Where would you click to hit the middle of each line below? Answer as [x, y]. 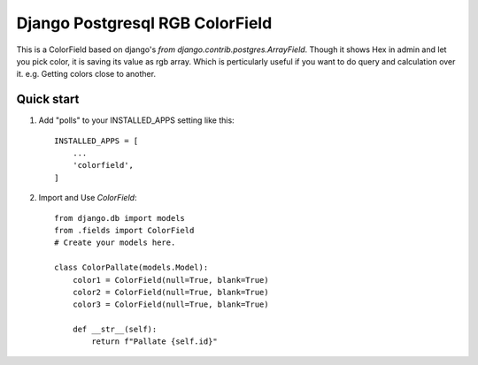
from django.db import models [120, 218]
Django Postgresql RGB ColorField [144, 23]
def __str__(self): [115, 330]
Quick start [48, 99]
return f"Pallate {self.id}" [155, 342]
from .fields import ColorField [124, 230]
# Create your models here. [115, 243]
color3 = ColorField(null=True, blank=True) [170, 304]
